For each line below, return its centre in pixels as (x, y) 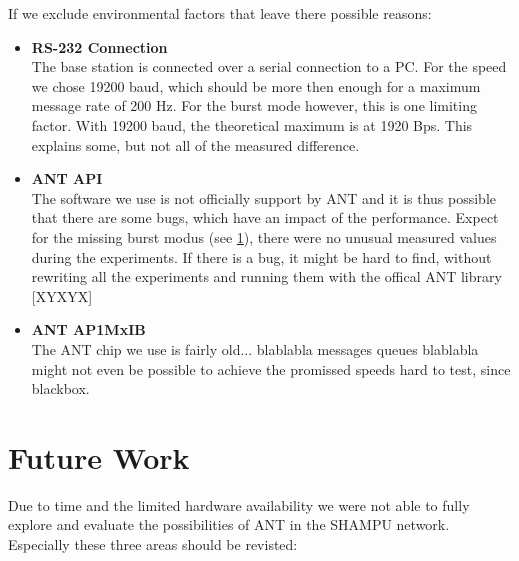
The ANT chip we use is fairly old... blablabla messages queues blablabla (255, 348)
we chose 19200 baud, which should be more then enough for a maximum (256, 85)
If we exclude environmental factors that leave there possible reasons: (220, 13)
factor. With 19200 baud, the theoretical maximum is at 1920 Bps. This (252, 124)
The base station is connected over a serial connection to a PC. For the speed (269, 66)
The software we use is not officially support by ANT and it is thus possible (264, 197)
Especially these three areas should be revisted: (153, 544)
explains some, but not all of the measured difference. (195, 144)
